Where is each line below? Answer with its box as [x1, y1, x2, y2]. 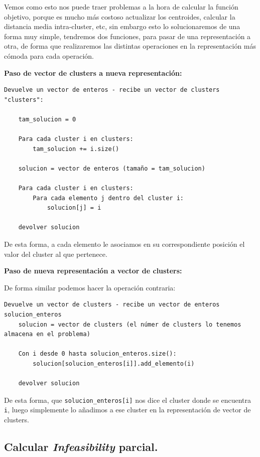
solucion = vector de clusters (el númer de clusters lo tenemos [18, 321, 241, 328]
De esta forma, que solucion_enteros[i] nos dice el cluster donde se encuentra [4, 394, 251, 405]
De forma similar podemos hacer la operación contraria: [4, 282, 176, 292]
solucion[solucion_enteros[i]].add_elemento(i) [33, 360, 195, 367]
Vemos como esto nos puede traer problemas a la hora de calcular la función [4, 2, 238, 12]
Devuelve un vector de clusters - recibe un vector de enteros [4, 301, 220, 309]
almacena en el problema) [4, 331, 90, 338]
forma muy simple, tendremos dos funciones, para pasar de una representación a [4, 31, 251, 41]
